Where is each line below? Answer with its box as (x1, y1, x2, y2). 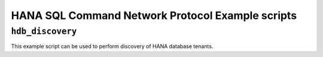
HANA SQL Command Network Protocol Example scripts (11, 9, 297, 22)
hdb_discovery (11, 26, 77, 37)
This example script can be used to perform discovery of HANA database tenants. (11, 43, 214, 50)
